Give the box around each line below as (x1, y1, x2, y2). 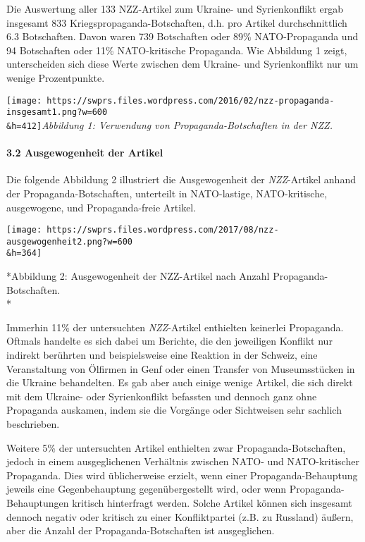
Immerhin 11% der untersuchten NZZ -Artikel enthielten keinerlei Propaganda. (6, 319, 344, 334)
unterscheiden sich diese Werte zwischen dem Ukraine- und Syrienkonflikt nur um (6, 56, 359, 71)
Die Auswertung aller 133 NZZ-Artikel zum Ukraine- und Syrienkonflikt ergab (6, 1, 344, 16)
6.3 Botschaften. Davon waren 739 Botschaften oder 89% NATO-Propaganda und (6, 29, 359, 44)
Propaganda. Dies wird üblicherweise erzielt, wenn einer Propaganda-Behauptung (6, 467, 358, 482)
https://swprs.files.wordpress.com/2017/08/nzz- (47, 225, 279, 235)
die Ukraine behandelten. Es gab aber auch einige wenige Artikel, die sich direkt (6, 375, 353, 390)
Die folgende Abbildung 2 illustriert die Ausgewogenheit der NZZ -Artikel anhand (6, 172, 356, 187)
